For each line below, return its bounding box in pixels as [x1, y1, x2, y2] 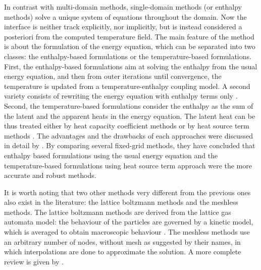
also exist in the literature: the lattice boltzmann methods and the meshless [4, 197, 238, 207]
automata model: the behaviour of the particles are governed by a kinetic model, [4, 216, 253, 227]
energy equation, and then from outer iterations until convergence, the [4, 71, 222, 81]
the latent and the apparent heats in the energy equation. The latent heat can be [4, 110, 255, 121]
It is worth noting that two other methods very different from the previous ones [4, 187, 251, 197]
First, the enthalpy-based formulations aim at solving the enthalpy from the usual [4, 61, 257, 71]
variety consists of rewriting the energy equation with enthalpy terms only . [4, 91, 238, 101]
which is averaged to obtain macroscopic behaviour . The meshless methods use [4, 227, 250, 237]
